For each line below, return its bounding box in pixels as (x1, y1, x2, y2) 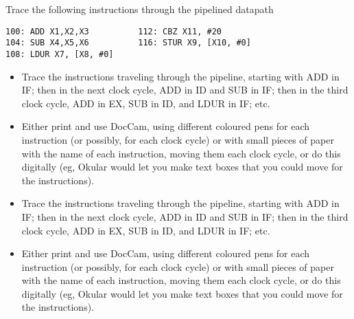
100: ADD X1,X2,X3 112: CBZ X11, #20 (5, 26, 222, 36)
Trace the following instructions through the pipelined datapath (5, 2, 274, 16)
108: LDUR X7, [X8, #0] (5, 49, 114, 59)
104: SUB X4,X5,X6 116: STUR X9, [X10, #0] (5, 38, 251, 48)
